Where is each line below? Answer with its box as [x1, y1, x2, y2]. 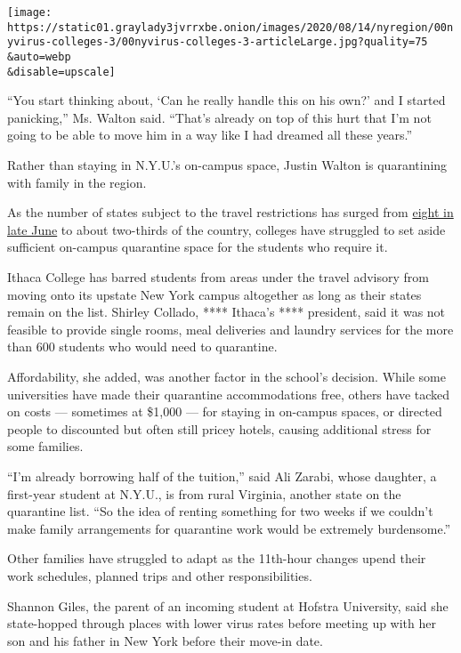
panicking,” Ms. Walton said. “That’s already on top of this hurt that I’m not [7, 108, 432, 126]
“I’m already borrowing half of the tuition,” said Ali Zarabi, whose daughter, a [7, 466, 437, 485]
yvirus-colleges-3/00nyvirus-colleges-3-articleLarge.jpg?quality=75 [7, 36, 428, 49]
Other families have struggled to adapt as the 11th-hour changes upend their [7, 549, 426, 568]
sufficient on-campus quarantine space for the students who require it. [7, 238, 388, 256]
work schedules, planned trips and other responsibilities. [7, 566, 312, 584]
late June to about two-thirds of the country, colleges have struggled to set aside [7, 220, 446, 238]
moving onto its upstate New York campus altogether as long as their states [7, 285, 422, 303]
